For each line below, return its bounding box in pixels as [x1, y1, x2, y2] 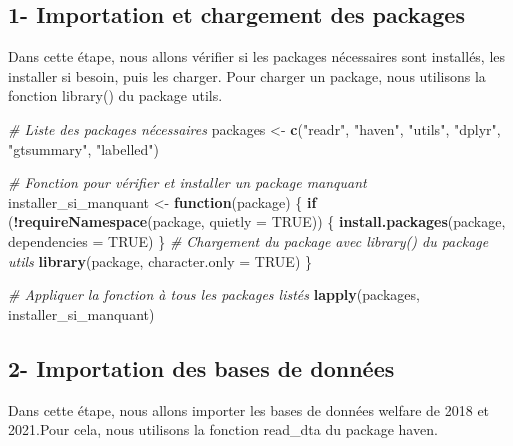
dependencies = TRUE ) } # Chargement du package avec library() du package [8, 230, 489, 251]
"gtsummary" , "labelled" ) [8, 138, 159, 159]
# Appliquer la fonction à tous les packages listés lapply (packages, [8, 284, 420, 305]
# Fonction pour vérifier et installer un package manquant [8, 172, 367, 193]
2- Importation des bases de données [8, 352, 395, 383]
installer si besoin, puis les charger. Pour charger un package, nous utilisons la [8, 65, 486, 86]
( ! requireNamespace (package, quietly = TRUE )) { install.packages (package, [8, 211, 506, 232]
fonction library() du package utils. [8, 85, 223, 106]
